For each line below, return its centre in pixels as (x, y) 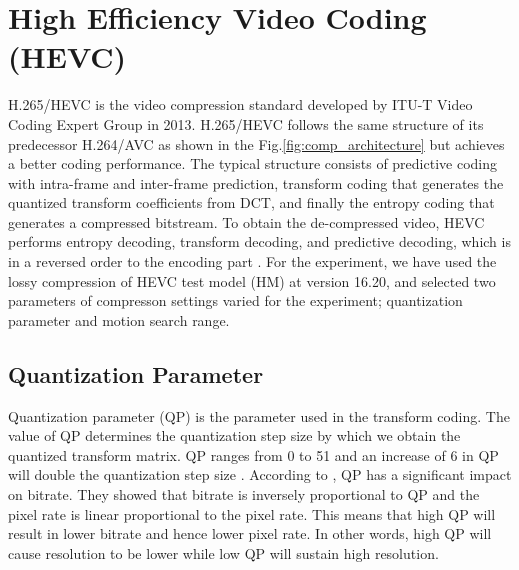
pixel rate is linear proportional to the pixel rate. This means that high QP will (252, 513)
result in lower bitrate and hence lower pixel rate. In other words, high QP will (250, 533)
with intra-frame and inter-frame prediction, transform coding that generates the (256, 182)
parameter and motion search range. (119, 319)
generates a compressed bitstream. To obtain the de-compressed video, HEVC (246, 221)
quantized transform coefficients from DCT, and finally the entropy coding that (251, 202)
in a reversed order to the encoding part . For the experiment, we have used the (252, 261)
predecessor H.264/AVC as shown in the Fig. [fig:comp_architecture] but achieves (256, 143)
